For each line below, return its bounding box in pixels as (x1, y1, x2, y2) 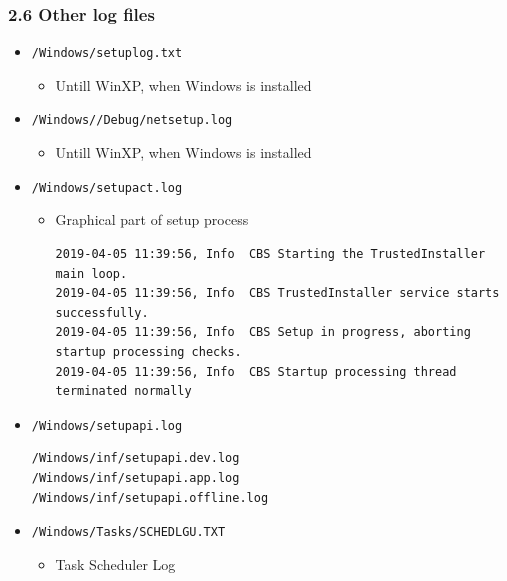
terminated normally (55, 384, 192, 399)
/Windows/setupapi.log (31, 418, 183, 433)
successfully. (55, 305, 149, 320)
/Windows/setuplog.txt (31, 46, 183, 61)
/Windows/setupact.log (31, 180, 183, 195)
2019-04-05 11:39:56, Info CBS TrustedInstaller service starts (55, 286, 500, 301)
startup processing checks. (55, 344, 242, 359)
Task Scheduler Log (55, 553, 176, 574)
